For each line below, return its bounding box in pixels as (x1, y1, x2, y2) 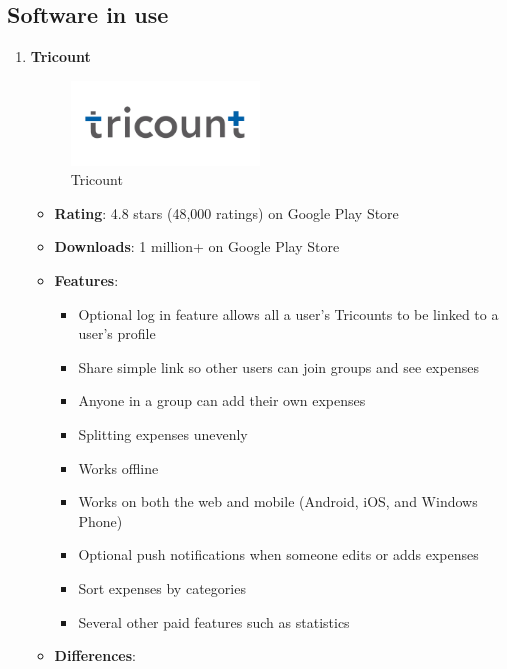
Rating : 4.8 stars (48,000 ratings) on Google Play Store (54, 202, 399, 223)
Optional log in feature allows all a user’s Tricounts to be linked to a (78, 303, 499, 324)
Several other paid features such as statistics (78, 611, 350, 632)
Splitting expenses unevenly (78, 424, 248, 445)
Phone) (78, 510, 123, 531)
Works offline (78, 457, 159, 478)
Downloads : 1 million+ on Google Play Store (54, 236, 340, 257)
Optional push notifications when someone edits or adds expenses (78, 544, 479, 565)
